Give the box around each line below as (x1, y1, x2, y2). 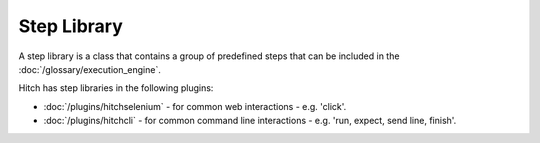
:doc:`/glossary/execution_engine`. (18, 63, 162, 75)
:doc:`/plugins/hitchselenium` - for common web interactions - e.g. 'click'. (43, 100, 347, 112)
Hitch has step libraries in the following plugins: (18, 82, 214, 94)
